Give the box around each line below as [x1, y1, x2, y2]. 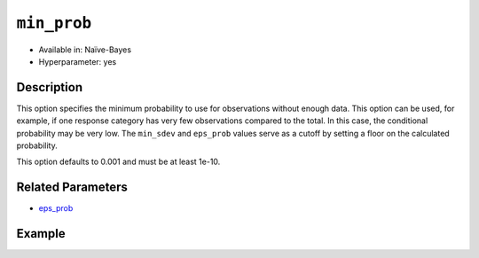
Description [16, 80, 83, 95]
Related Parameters [16, 180, 129, 195]
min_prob [16, 13, 92, 33]
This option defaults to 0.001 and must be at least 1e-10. [16, 156, 221, 168]
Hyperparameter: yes [38, 56, 117, 66]
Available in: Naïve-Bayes [38, 44, 132, 55]
